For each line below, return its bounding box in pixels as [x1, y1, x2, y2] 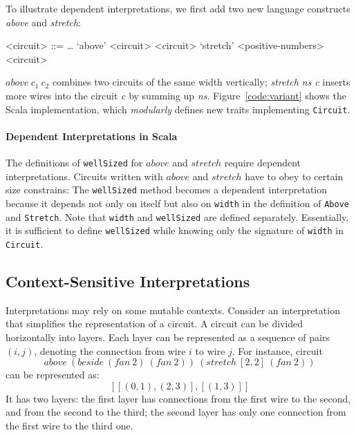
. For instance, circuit [232, 343, 323, 358]
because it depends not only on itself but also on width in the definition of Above [6, 195, 349, 210]
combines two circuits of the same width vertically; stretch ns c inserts [52, 75, 350, 89]
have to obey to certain [245, 168, 344, 183]
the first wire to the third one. [6, 418, 133, 432]
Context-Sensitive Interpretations [6, 270, 250, 291]
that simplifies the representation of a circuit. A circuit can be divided [6, 316, 303, 331]
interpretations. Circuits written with [6, 168, 163, 183]
